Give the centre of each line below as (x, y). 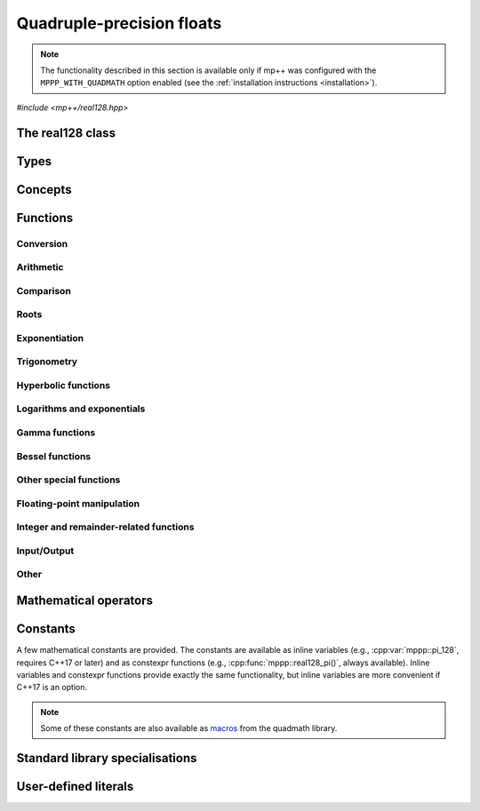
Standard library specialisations (107, 758)
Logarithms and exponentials (81, 409)
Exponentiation (50, 338)
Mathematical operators (84, 601)
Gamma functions (56, 433)
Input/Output (45, 551)
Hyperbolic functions (64, 385)
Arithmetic (40, 267)
